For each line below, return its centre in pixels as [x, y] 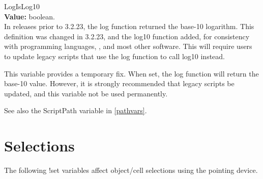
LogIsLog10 [22, 6]
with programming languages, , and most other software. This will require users [128, 46]
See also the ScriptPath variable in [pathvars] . [76, 110]
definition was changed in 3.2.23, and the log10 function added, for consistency [127, 36]
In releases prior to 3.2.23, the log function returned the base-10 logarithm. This [129, 26]
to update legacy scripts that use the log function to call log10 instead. [115, 56]
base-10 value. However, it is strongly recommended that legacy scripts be [119, 83]
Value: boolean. [30, 16]
